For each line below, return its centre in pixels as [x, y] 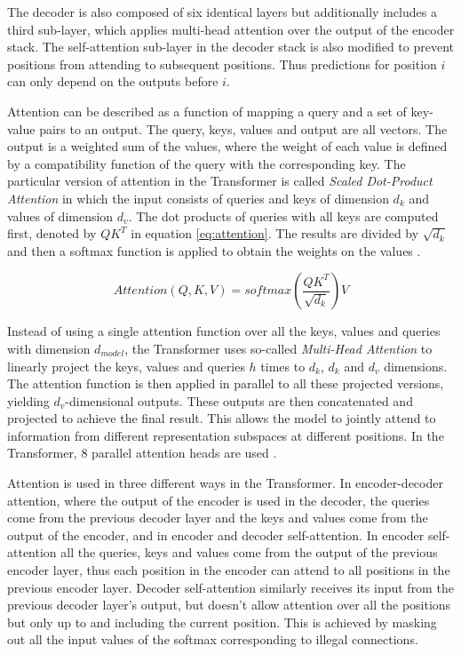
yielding [28, 400]
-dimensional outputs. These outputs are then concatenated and [239, 400]
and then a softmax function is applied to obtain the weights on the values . [214, 250]
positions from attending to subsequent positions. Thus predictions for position [222, 64]
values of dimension [60, 215]
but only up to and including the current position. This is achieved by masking [222, 622]
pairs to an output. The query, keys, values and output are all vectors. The [243, 128]
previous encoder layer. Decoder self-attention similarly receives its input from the [230, 587]
